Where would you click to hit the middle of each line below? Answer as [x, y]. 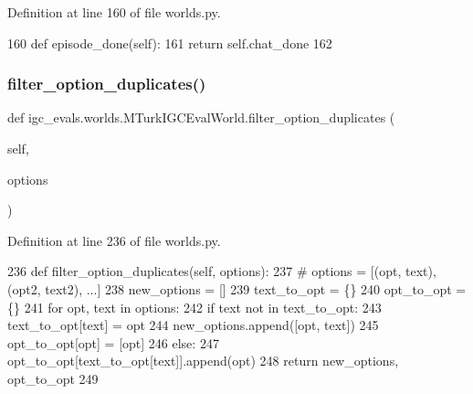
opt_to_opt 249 [53, 378]
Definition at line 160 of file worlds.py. [114, 12]
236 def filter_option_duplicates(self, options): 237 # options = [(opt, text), [222, 271]
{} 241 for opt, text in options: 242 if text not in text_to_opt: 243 [194, 307]
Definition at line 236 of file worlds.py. [114, 240]
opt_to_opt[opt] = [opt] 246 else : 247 [113, 342]
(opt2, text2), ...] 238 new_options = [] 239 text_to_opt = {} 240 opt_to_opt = [237, 288]
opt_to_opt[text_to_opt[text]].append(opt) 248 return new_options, [203, 361]
